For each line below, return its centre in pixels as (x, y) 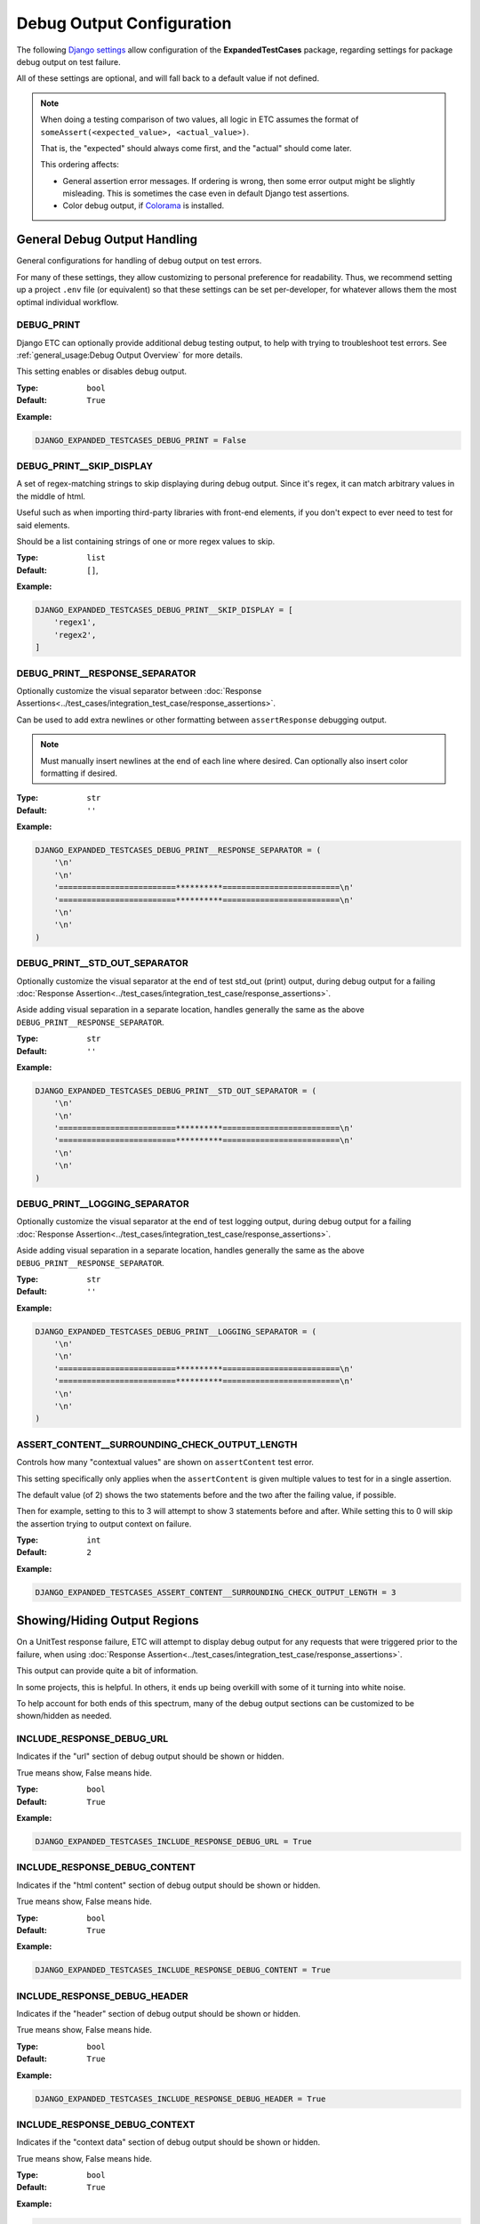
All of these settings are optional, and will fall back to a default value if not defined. (168, 78)
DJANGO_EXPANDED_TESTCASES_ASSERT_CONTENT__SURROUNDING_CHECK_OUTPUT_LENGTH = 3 (216, 1592)
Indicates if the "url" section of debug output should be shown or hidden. (150, 1756)
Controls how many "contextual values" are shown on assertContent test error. (165, 1463)
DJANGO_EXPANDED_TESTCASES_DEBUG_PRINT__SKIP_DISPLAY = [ (164, 610)
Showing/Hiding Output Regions (108, 1620)
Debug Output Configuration (124, 23)
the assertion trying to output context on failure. (104, 1523)
